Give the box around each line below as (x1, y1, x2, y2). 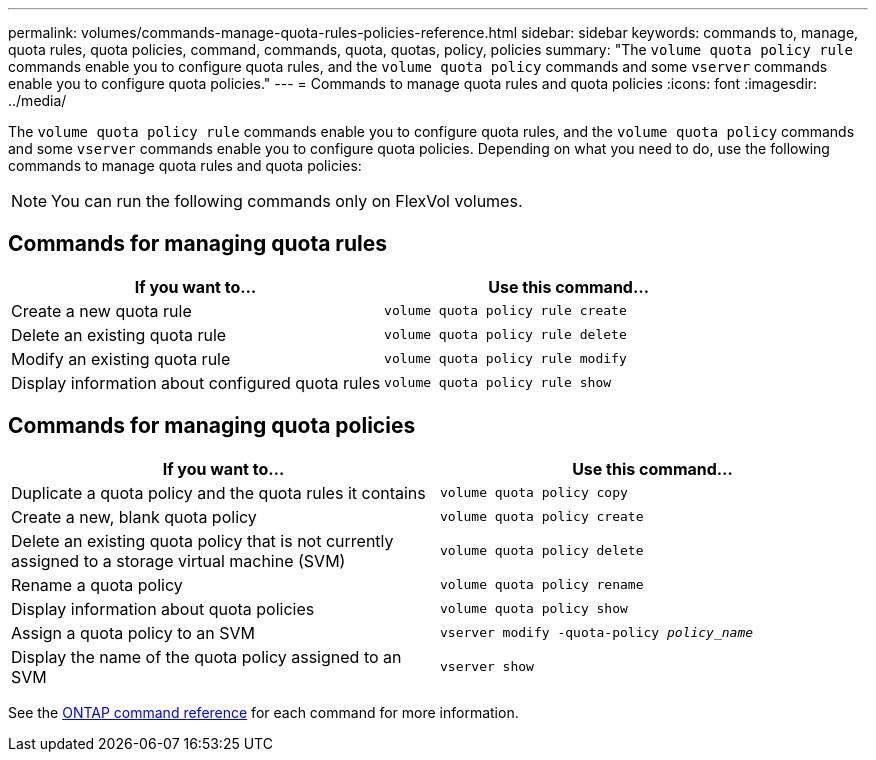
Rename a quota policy (11, 574, 183, 595)
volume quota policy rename (440, 577, 644, 593)
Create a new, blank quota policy (11, 506, 257, 527)
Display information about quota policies (11, 598, 315, 619)
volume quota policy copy (440, 485, 628, 501)
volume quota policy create (440, 509, 644, 525)
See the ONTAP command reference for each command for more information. (8, 703, 519, 721)
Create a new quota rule (11, 300, 192, 321)
